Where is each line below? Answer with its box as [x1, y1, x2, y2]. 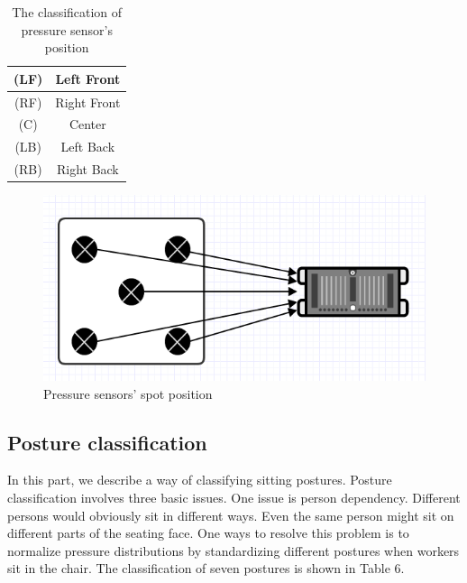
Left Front [55, 69, 121, 88]
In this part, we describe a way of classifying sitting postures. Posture [7, 470, 392, 489]
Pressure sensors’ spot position [43, 384, 213, 403]
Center [69, 115, 106, 134]
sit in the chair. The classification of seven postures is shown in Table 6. [7, 559, 405, 578]
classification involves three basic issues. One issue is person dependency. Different [7, 488, 461, 506]
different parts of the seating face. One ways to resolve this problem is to [7, 523, 409, 542]
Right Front [55, 92, 121, 111]
